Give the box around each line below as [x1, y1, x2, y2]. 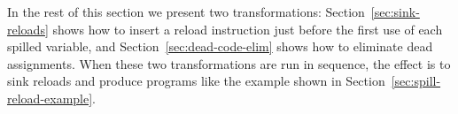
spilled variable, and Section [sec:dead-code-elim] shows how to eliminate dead [7, 37, 433, 56]
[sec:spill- [391, 72, 441, 90]
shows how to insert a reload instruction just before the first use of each [52, 19, 443, 38]
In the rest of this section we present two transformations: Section [7, 3, 365, 20]
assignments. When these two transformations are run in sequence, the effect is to [7, 54, 451, 72]
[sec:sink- [370, 3, 420, 20]
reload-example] [7, 88, 93, 107]
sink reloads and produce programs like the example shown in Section [7, 72, 385, 90]
